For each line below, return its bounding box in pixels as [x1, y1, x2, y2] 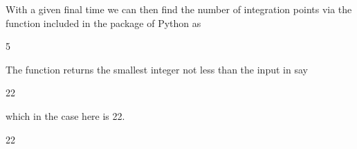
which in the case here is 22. [6, 108, 125, 123]
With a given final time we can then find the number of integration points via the [6, 2, 352, 16]
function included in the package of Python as [6, 15, 201, 30]
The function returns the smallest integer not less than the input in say [6, 62, 308, 76]
